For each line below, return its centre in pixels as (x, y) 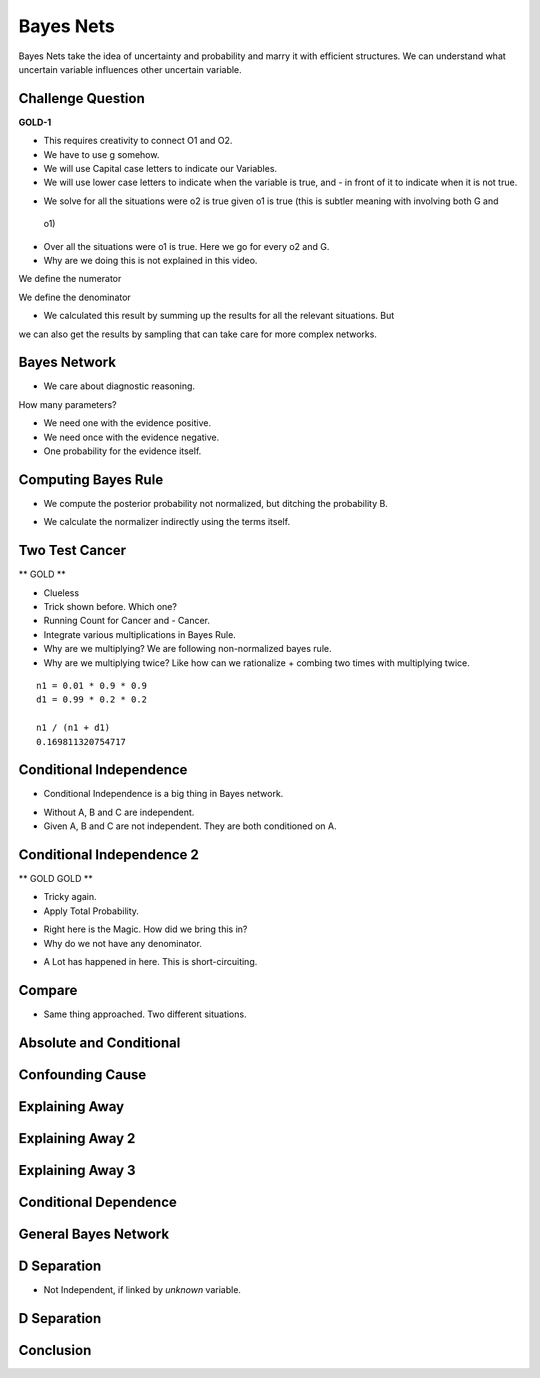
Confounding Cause (82, 1074)
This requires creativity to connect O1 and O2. (138, 141)
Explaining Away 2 (77, 1138)
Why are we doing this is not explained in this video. (150, 260)
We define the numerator (70, 279)
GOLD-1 (35, 122)
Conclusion (55, 1350)
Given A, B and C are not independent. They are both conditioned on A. (190, 826)
